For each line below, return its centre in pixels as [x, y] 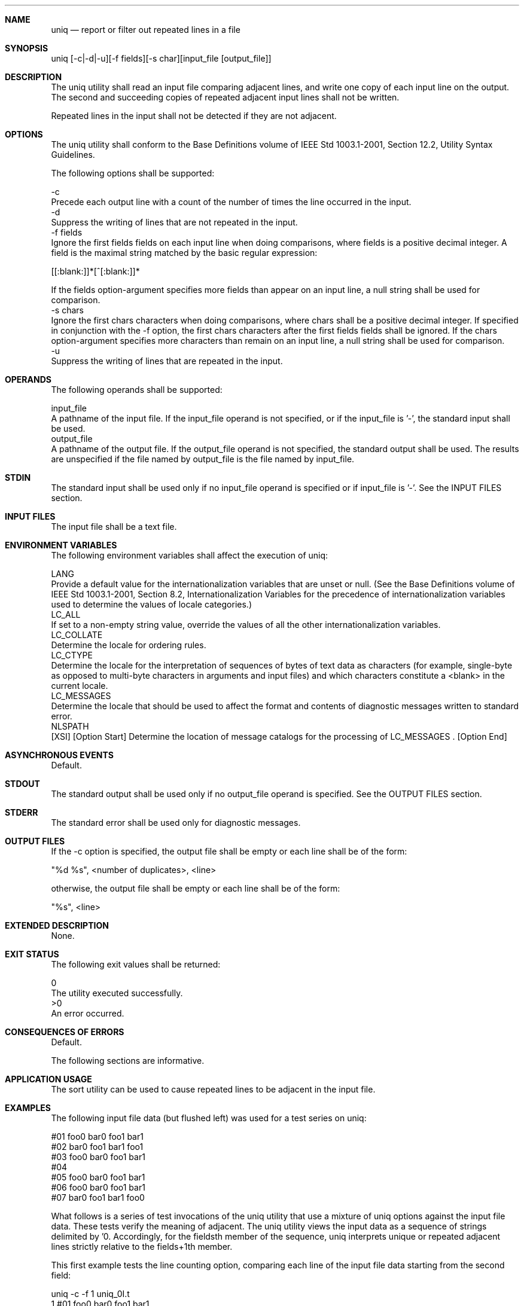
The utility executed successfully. [117, 993]
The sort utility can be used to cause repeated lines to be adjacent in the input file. [213, 1089]
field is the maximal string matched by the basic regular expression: [184, 253]
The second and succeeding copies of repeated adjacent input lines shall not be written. [225, 97]
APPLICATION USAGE [48, 1079]
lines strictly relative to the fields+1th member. [142, 1247]
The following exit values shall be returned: [136, 964]
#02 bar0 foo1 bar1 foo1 [97, 1147]
